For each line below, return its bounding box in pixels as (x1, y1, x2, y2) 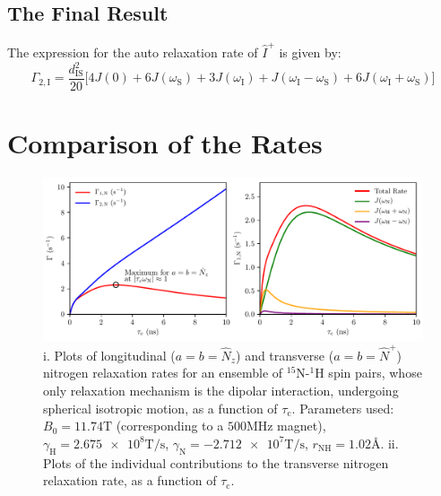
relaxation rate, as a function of (43, 471, 217, 490)
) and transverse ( (236, 345, 334, 364)
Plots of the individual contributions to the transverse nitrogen (43, 453, 389, 472)
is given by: (279, 42, 342, 61)
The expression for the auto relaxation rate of (7, 42, 258, 61)
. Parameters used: (291, 398, 394, 417)
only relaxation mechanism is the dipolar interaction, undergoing (43, 381, 399, 400)
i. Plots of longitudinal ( (43, 345, 176, 364)
